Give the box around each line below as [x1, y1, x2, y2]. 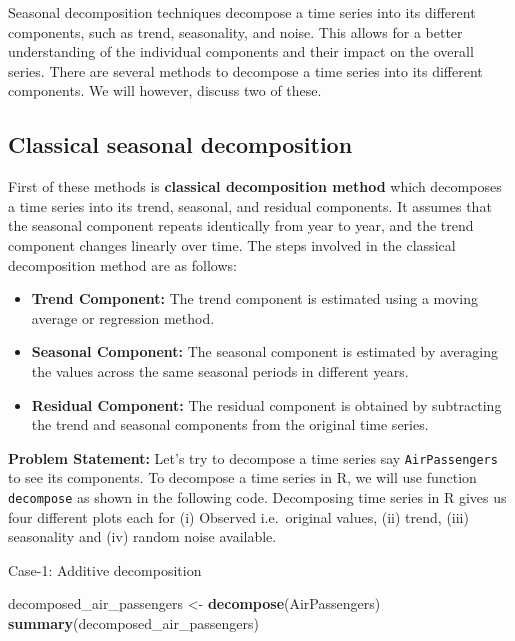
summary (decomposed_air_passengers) [8, 612, 259, 633]
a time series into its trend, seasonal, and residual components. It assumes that [8, 195, 492, 216]
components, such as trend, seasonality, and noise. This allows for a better [8, 21, 463, 42]
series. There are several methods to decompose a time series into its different [8, 60, 483, 81]
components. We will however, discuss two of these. [8, 80, 322, 101]
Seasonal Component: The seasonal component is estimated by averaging [31, 341, 498, 362]
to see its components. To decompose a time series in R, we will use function [8, 467, 477, 488]
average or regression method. [31, 307, 215, 328]
